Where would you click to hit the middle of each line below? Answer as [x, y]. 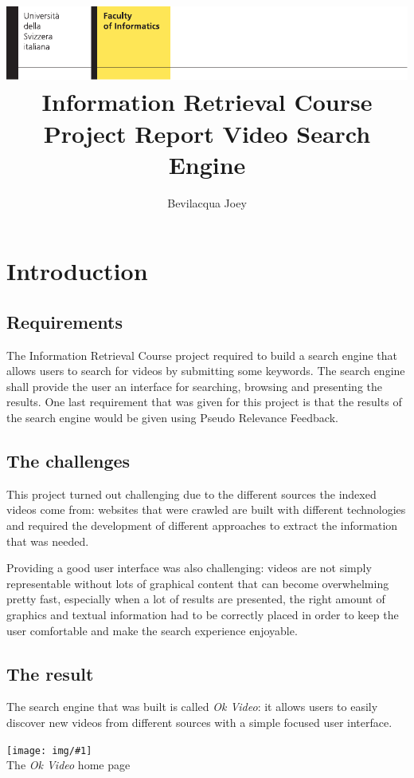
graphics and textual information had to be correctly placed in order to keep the [203, 614]
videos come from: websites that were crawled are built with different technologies [206, 509]
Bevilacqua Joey [207, 202]
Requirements [64, 321]
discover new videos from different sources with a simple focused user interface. [199, 722]
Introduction [77, 271]
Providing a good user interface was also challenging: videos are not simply [189, 568]
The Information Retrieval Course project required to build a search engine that [202, 355]
